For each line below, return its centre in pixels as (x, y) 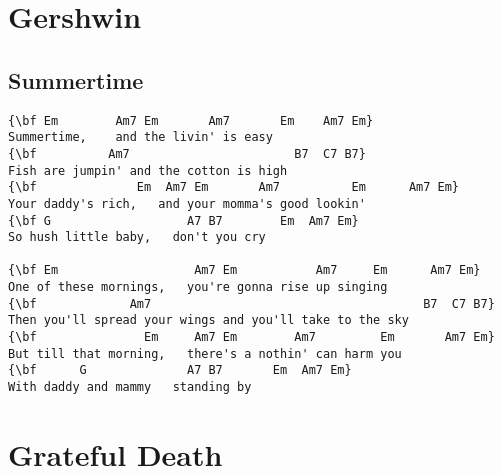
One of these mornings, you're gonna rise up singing (198, 287)
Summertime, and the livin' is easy (140, 137)
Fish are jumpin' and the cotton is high (148, 170)
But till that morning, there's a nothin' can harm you (205, 353)
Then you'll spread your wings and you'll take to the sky (208, 320)
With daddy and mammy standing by (130, 387)
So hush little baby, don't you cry (137, 237)
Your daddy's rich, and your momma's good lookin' (187, 203)
